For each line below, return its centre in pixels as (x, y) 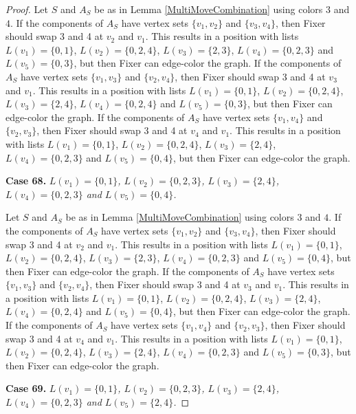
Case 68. (26, 181)
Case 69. (26, 388)
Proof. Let (27, 9)
